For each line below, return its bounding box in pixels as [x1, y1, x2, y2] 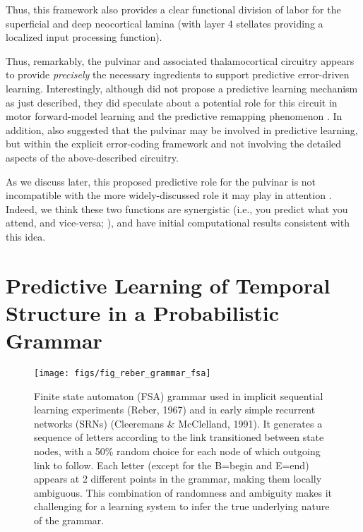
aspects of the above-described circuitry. [6, 150, 179, 164]
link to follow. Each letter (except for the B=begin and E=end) [34, 457, 309, 472]
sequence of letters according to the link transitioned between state [34, 430, 324, 445]
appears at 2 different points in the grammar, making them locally [34, 471, 322, 486]
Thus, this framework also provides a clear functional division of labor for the [6, 2, 341, 16]
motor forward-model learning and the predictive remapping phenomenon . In [6, 109, 343, 123]
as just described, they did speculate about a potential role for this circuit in [6, 95, 338, 109]
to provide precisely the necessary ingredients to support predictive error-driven [6, 67, 350, 82]
